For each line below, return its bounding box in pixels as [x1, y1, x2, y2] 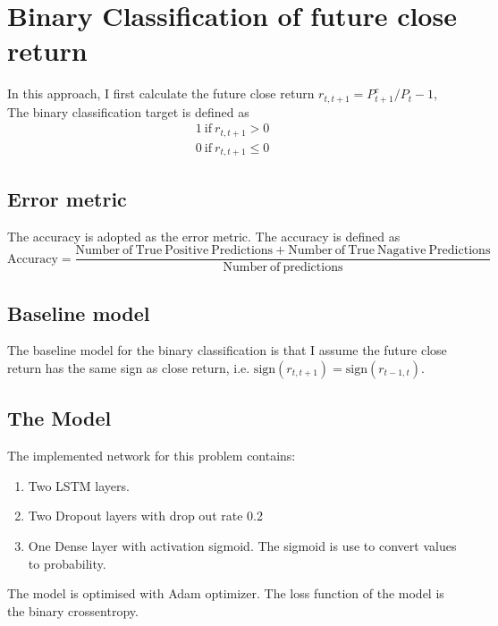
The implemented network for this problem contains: [7, 446, 296, 465]
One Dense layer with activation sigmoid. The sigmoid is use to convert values [28, 536, 457, 554]
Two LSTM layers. [28, 476, 130, 495]
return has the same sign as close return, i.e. [7, 358, 250, 376]
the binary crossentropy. [7, 601, 139, 620]
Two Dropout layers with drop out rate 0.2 [28, 506, 263, 525]
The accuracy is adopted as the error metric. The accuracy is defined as [7, 226, 401, 245]
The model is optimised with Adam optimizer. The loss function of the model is [7, 584, 444, 603]
